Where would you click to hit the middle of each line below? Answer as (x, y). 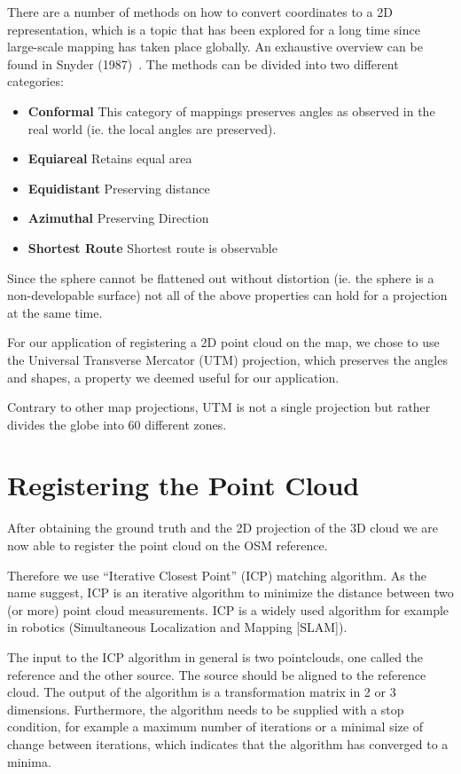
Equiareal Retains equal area (110, 158)
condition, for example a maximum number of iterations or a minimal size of (215, 727)
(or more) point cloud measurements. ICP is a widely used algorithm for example (228, 609)
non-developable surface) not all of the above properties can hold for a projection (227, 295)
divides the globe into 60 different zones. (117, 424)
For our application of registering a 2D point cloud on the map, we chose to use (223, 342)
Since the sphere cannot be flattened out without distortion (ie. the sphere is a (221, 277)
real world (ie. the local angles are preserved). (152, 128)
